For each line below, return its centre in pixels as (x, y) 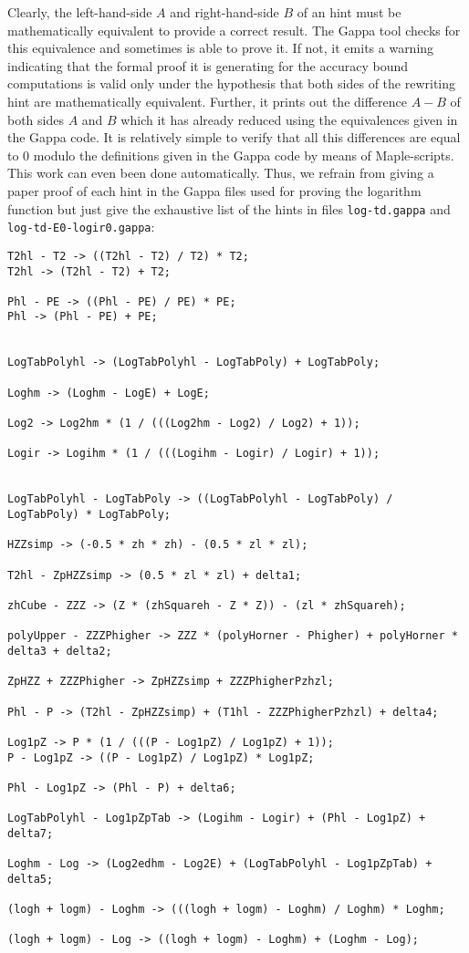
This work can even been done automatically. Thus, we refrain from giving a (221, 173)
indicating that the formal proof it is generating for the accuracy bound (208, 65)
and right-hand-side (224, 12)
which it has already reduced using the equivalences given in (289, 119)
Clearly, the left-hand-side (80, 12)
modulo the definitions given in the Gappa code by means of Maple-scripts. (244, 155)
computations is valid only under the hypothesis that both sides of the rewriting (232, 83)
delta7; (31, 833)
